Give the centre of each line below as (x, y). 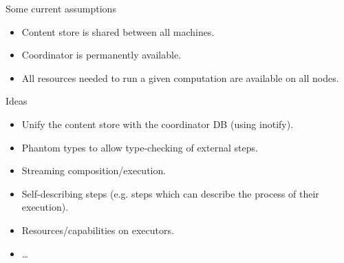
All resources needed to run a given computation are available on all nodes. (180, 77)
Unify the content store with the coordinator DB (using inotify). (158, 124)
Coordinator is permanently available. (101, 55)
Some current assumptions (61, 8)
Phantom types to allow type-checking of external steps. (140, 147)
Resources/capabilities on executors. (98, 230)
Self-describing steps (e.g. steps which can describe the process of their (170, 193)
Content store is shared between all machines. (118, 31)
